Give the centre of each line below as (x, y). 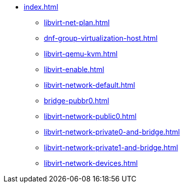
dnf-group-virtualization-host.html (101, 38)
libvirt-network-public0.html (90, 116)
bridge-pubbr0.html (77, 101)
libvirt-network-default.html (89, 85)
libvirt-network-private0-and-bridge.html (112, 132)
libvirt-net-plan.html (77, 22)
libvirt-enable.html (74, 69)
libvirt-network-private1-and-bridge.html (111, 147)
